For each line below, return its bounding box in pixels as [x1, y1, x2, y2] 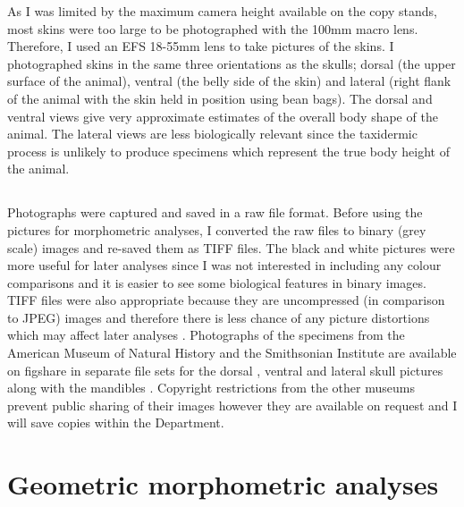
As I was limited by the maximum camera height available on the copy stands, [7, 2, 437, 20]
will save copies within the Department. [7, 413, 224, 432]
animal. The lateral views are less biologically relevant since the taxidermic [7, 124, 418, 143]
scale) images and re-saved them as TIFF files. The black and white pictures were [7, 238, 455, 257]
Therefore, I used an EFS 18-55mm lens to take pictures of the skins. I [7, 37, 394, 55]
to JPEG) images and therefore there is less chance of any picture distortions [7, 308, 430, 326]
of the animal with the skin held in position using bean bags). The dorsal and [7, 89, 433, 107]
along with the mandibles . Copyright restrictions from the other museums [7, 378, 415, 397]
